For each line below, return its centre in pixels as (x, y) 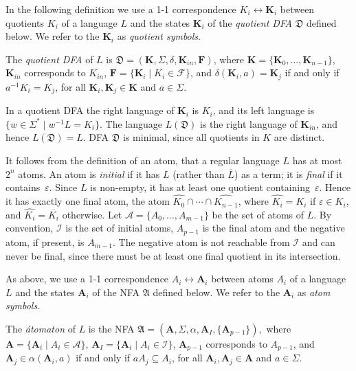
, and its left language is (264, 110)
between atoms (242, 279)
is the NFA (111, 328)
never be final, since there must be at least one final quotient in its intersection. (173, 255)
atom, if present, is (45, 241)
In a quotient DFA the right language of (90, 110)
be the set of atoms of (258, 214)
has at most (317, 160)
